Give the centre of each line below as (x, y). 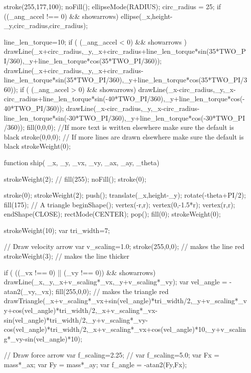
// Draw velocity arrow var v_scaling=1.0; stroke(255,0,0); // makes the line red (124, 246)
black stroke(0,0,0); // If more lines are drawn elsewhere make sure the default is (124, 136)
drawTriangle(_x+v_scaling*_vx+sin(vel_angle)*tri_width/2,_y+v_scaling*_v (125, 301)
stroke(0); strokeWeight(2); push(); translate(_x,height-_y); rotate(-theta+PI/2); (125, 195)
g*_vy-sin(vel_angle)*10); (43, 338)
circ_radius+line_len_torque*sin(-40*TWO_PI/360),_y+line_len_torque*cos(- (125, 99)
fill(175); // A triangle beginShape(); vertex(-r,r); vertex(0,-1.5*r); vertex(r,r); (119, 204)
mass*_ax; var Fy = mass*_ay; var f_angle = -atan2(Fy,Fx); (96, 364)
